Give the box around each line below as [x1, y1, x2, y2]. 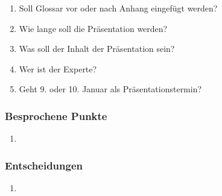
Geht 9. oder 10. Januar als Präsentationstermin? [19, 83, 202, 95]
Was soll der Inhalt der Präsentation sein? [19, 42, 175, 55]
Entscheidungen [5, 157, 83, 172]
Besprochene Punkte [5, 108, 107, 123]
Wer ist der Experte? [19, 62, 97, 75]
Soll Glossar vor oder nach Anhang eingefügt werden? [19, 2, 218, 14]
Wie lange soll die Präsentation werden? [19, 22, 168, 34]
